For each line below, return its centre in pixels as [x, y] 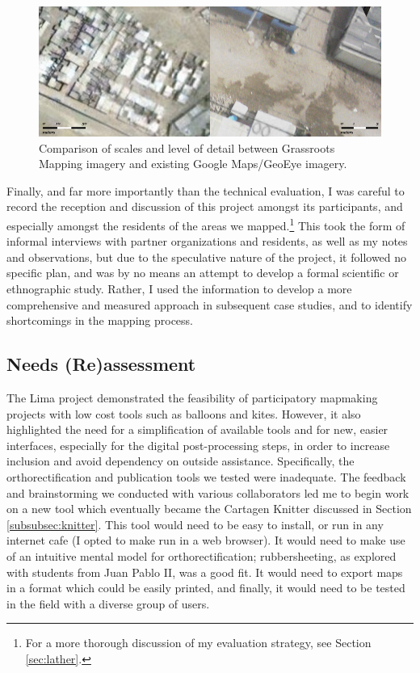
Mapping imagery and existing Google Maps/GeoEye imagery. [193, 164]
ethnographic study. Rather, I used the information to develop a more [179, 289]
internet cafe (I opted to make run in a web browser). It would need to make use [206, 540]
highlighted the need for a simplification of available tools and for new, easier [197, 429]
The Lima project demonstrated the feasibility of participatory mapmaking [192, 397]
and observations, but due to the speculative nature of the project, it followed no [207, 257]
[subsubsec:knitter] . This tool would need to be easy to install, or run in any [195, 524]
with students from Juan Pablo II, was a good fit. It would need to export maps [205, 572]
